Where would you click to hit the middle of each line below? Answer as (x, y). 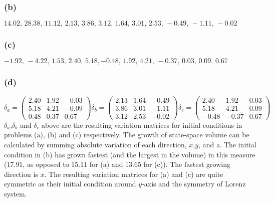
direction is (21, 174)
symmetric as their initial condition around (70, 184)
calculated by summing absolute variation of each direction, (95, 144)
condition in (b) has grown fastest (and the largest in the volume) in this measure (130, 154)
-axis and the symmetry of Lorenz (194, 184)
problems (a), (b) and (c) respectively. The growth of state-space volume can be (127, 135)
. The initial (238, 144)
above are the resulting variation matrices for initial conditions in (142, 125)
